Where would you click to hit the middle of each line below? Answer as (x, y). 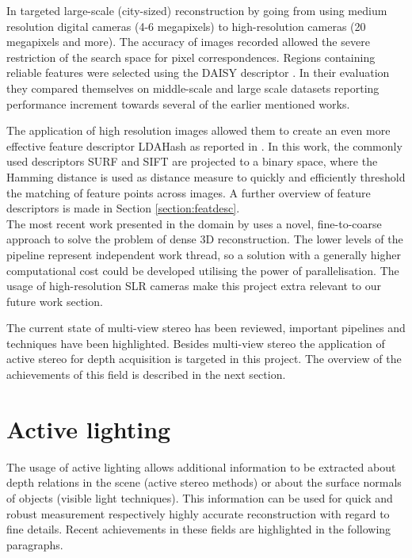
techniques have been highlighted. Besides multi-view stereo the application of (196, 343)
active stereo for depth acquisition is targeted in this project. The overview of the (204, 359)
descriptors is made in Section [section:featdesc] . (123, 208)
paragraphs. (35, 544)
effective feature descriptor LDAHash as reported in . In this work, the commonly (204, 145)
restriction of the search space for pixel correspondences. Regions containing (191, 57)
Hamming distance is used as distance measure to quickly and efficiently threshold (206, 176)
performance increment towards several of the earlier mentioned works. (178, 103)
